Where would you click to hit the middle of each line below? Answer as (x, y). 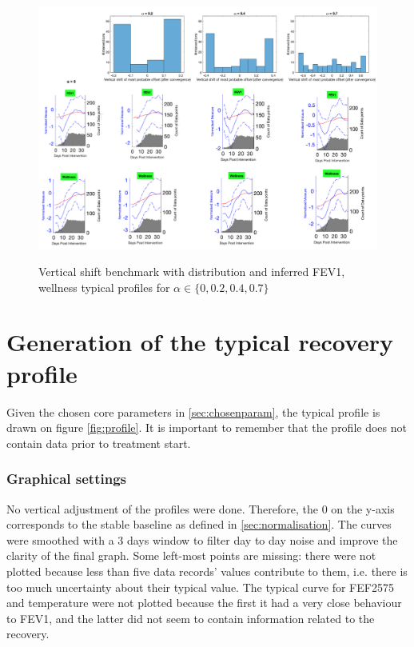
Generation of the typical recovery (200, 342)
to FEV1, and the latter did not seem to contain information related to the (191, 618)
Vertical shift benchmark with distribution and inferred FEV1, (192, 272)
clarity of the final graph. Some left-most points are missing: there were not (191, 555)
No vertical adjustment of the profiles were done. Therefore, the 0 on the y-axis (201, 508)
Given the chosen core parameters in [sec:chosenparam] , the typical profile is (193, 411)
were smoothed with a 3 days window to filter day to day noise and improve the (202, 539)
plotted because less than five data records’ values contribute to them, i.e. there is (207, 571)
